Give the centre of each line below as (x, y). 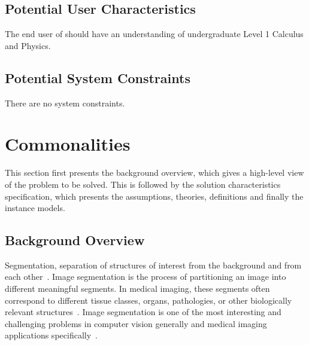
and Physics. (28, 45)
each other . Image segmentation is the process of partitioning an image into (146, 277)
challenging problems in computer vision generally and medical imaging (136, 323)
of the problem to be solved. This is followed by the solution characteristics (143, 184)
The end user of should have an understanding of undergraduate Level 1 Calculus (154, 34)
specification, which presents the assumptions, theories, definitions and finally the (154, 196)
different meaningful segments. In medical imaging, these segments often (137, 288)
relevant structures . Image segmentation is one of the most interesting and (143, 312)
